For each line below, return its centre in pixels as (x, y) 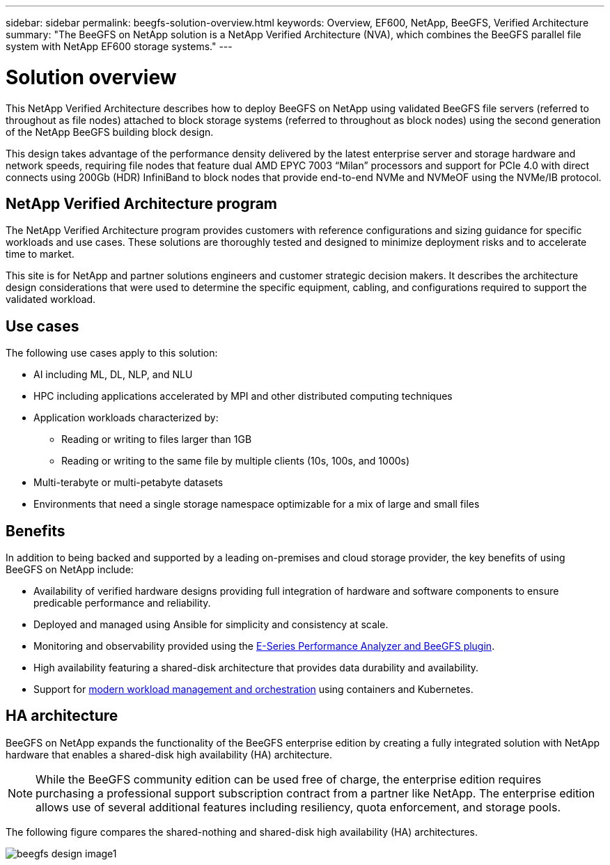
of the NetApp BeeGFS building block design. (110, 132)
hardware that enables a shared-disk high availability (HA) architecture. (169, 754)
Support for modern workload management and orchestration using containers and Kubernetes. (253, 689)
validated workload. (51, 299)
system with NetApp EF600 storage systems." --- (119, 46)
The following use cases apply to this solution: (112, 353)
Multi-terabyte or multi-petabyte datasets (128, 483)
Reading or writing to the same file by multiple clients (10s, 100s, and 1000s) (236, 461)
